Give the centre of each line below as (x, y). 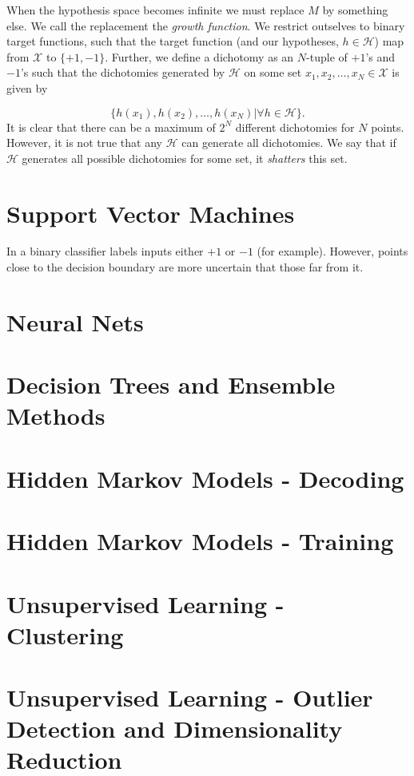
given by (27, 87)
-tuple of (327, 56)
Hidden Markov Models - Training (200, 541)
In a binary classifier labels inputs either (105, 251)
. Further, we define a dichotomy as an (199, 56)
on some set (273, 72)
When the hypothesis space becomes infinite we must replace (155, 10)
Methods (56, 416)
